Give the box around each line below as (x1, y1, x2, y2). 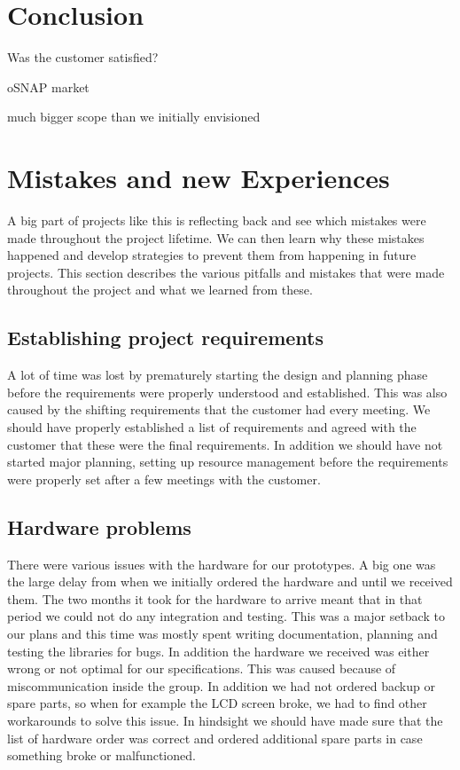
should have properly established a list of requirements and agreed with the (7, 417, 417, 436)
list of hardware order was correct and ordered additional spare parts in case (7, 728, 423, 747)
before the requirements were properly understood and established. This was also (7, 382, 448, 401)
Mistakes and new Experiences (7, 160, 390, 196)
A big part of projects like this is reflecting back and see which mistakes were (7, 211, 426, 230)
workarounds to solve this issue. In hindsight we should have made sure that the (7, 711, 443, 729)
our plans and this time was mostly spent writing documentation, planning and (7, 624, 438, 642)
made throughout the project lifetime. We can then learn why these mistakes (7, 228, 425, 247)
